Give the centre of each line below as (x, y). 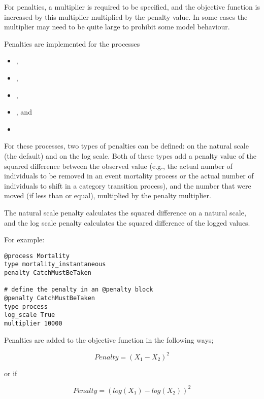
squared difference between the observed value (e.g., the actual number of (118, 166)
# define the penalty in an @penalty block (79, 290)
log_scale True (30, 315)
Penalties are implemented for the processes (72, 43)
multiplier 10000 (33, 323)
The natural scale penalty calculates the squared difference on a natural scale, (125, 212)
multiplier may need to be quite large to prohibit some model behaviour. (117, 27)
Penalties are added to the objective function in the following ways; (109, 339)
